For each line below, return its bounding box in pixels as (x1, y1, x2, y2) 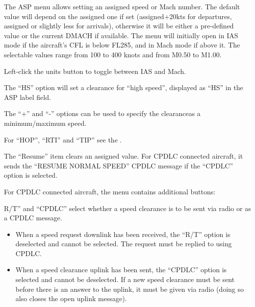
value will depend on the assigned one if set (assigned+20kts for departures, (4, 11, 232, 21)
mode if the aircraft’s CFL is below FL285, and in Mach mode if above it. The (4, 40, 240, 50)
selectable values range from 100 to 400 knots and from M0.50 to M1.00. (4, 49, 222, 59)
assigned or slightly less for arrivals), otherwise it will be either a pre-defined (4, 21, 234, 31)
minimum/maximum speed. (4, 118, 87, 128)
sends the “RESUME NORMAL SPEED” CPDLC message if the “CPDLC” (4, 160, 233, 170)
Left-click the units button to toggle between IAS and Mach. (4, 66, 186, 76)
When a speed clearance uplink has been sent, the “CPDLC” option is (15, 264, 227, 275)
